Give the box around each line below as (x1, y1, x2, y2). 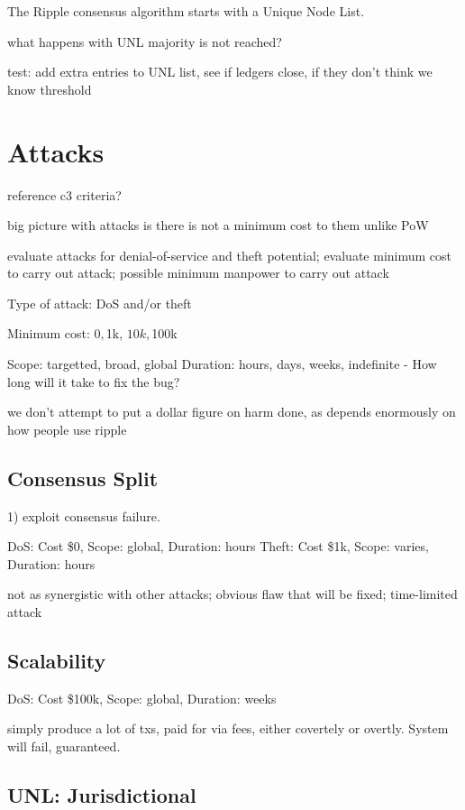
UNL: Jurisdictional (7, 780, 196, 808)
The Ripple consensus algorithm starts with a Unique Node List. (7, 2, 365, 20)
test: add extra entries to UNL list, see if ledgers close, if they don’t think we (7, 62, 433, 81)
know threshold (7, 79, 92, 98)
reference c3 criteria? (7, 185, 122, 204)
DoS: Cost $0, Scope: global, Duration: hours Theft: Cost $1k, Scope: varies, (7, 537, 429, 556)
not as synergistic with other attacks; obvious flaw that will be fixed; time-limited (7, 584, 458, 603)
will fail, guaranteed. (7, 737, 121, 755)
